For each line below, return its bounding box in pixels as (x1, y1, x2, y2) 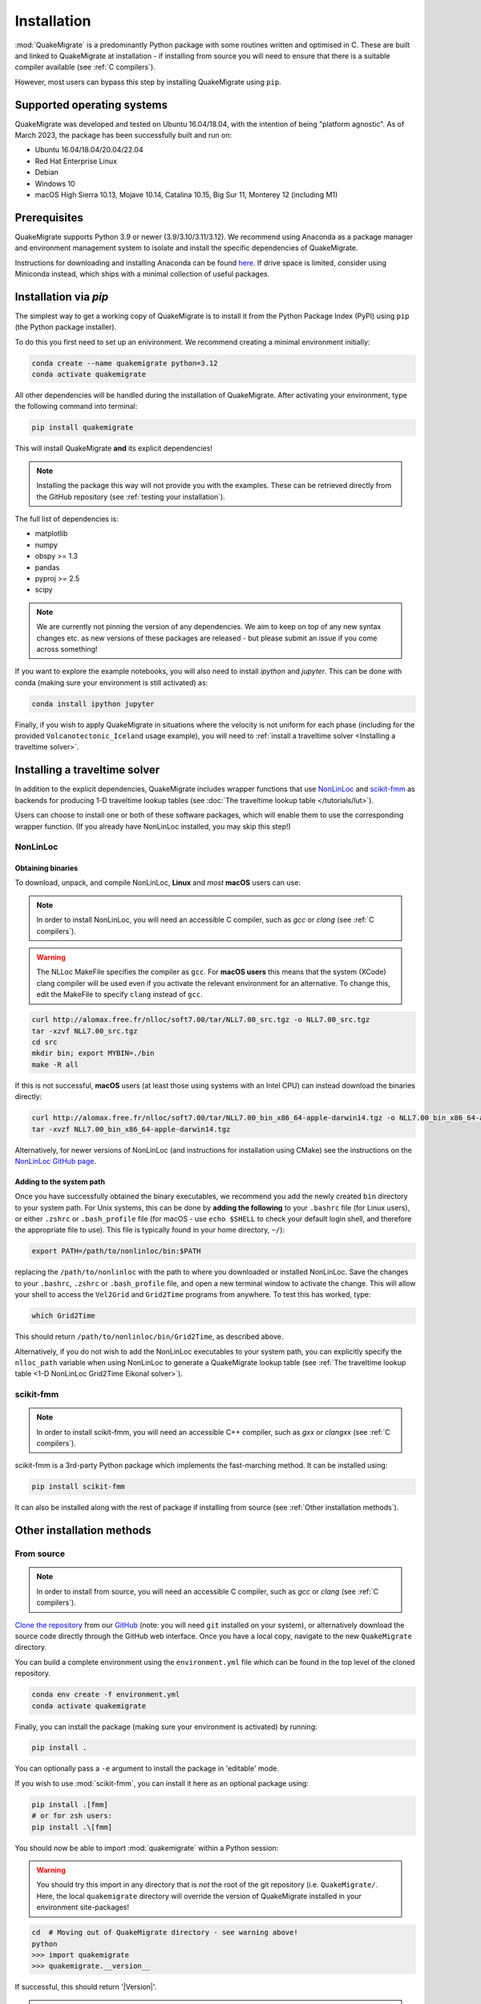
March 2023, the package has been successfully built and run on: (14, 131, 232, 140)
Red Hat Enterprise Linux (34, 156, 118, 166)
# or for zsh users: (31, 1812, 112, 1820)
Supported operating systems (14, 98, 168, 111)
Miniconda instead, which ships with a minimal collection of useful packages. (14, 269, 270, 279)
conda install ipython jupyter (31, 699, 156, 709)
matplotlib (34, 529, 68, 539)
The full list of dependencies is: (14, 514, 119, 524)
